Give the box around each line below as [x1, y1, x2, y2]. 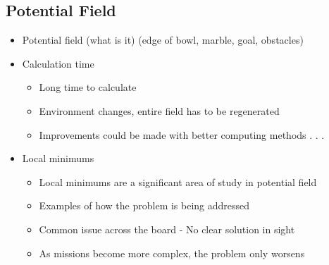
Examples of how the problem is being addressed [39, 198, 250, 213]
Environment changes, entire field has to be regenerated [39, 103, 280, 118]
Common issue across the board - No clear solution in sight [39, 221, 295, 236]
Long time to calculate [39, 80, 137, 94]
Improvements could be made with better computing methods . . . [39, 127, 325, 142]
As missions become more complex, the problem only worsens [39, 245, 305, 260]
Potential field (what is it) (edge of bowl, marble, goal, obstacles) [22, 32, 304, 47]
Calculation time [22, 56, 94, 70]
